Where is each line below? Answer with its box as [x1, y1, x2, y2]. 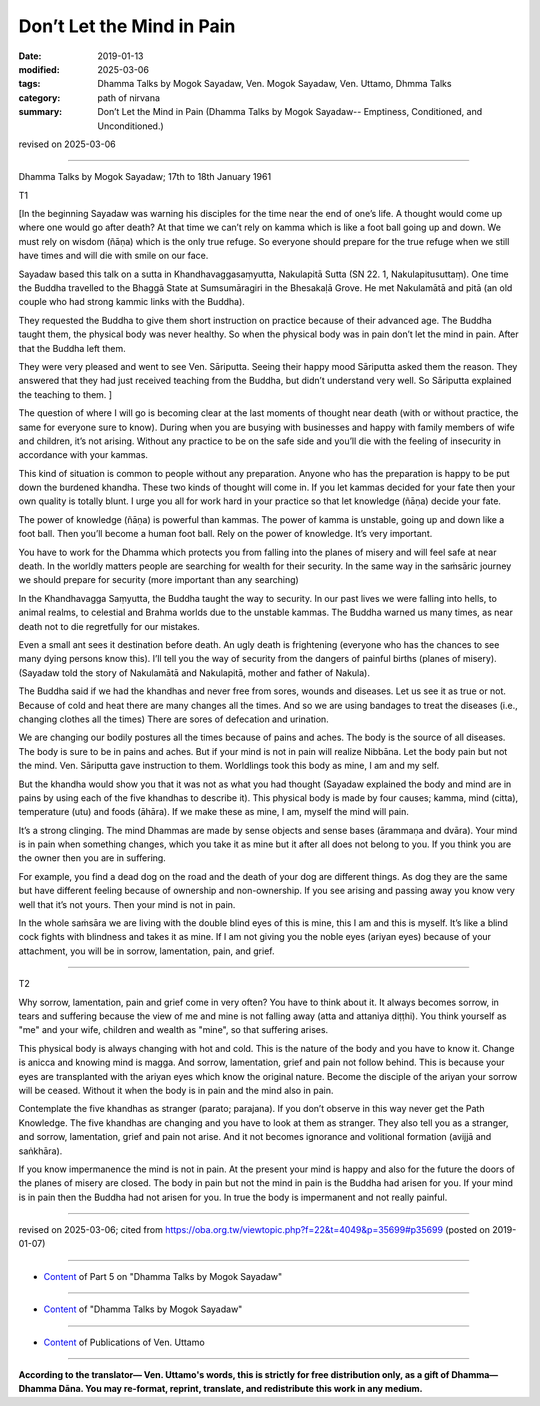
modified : [18, 63, 60, 75]
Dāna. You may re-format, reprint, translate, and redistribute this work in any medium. [58, 1383, 424, 1395]
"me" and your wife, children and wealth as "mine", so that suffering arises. [18, 1024, 329, 1036]
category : [18, 91, 61, 104]
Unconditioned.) [97, 120, 164, 132]
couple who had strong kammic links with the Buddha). [18, 296, 245, 308]
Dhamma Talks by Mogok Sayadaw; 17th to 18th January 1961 [18, 171, 272, 183]
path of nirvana [97, 91, 160, 104]
